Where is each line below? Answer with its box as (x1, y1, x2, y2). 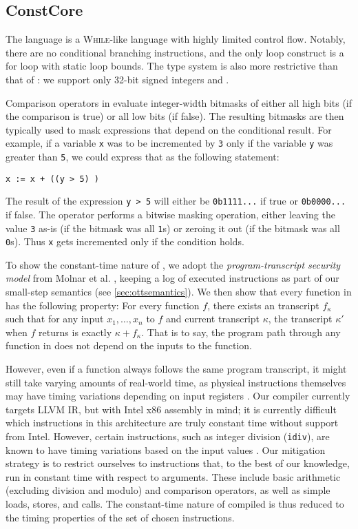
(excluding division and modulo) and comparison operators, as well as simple (6, 483, 330, 497)
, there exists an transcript (207, 298, 319, 312)
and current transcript (166, 311, 260, 326)
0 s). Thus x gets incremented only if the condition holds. (6, 234, 244, 249)
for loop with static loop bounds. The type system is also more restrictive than (6, 59, 338, 73)
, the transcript (268, 311, 333, 326)
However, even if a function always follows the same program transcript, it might (6, 362, 347, 376)
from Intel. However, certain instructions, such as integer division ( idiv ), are (6, 429, 330, 444)
